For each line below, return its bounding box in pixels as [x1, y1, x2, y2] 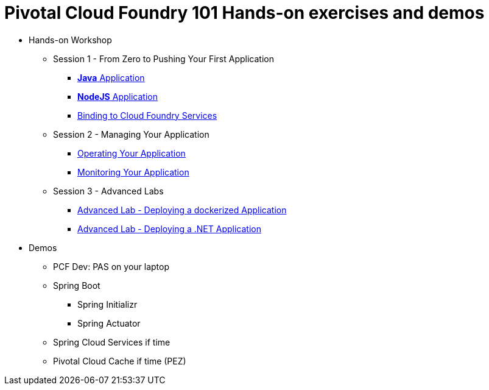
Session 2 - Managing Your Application [53, 129, 209, 140]
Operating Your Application [77, 147, 186, 158]
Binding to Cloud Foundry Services [77, 110, 217, 121]
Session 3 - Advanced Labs [53, 185, 164, 196]
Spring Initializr [77, 299, 138, 310]
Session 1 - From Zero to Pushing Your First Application [53, 53, 274, 64]
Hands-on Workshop [29, 34, 112, 45]
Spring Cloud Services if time [53, 336, 171, 347]
